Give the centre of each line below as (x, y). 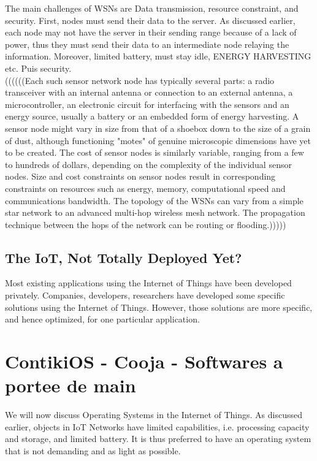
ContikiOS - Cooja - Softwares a (144, 361)
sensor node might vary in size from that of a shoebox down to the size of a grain (158, 128)
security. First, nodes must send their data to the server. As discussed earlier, (150, 20)
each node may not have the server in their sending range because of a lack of (151, 32)
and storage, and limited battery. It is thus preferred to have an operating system (158, 439)
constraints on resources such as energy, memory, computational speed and (145, 188)
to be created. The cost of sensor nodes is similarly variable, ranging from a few (155, 152)
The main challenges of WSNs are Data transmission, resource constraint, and (152, 8)
